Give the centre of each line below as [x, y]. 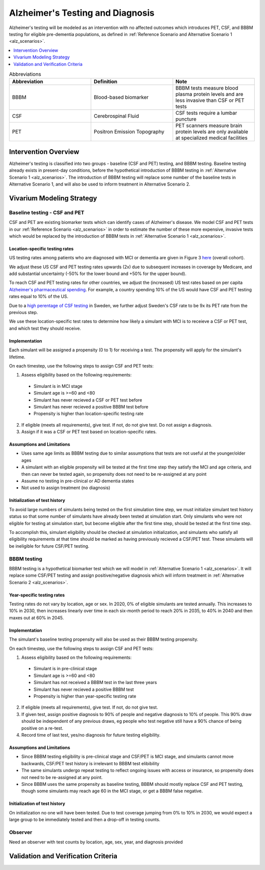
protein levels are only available [212, 132]
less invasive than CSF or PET [210, 100]
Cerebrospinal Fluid [117, 116]
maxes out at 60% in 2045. [36, 618]
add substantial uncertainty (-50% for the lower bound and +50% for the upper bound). [98, 274]
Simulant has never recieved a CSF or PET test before [88, 400]
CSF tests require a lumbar [206, 113]
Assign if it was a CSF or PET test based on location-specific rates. [89, 432]
